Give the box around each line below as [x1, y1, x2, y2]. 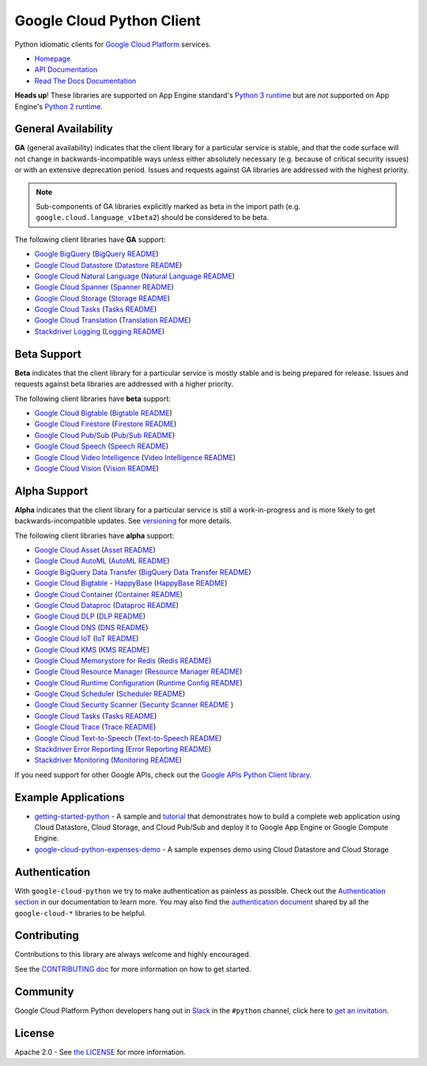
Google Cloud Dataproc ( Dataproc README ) [34, 600, 179, 610]
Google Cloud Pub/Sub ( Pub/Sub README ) [34, 430, 176, 440]
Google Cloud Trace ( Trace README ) [34, 722, 157, 731]
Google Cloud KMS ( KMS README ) [34, 645, 150, 654]
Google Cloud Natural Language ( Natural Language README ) [34, 271, 235, 281]
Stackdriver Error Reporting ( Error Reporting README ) [34, 744, 212, 754]
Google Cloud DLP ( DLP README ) [34, 611, 146, 621]
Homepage [34, 54, 71, 63]
